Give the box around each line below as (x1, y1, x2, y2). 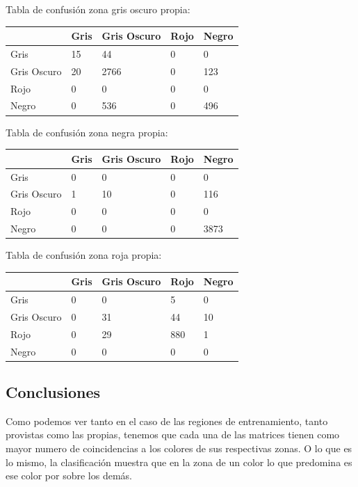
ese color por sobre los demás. (6, 468, 132, 483)
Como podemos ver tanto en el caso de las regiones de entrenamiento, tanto (6, 413, 328, 428)
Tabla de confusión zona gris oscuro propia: (6, 2, 190, 16)
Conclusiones (6, 381, 101, 403)
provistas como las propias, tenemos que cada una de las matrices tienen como (6, 427, 340, 442)
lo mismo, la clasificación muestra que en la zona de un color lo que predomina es (6, 454, 352, 469)
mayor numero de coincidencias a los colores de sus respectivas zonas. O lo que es (6, 441, 352, 456)
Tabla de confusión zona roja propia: (6, 248, 162, 262)
